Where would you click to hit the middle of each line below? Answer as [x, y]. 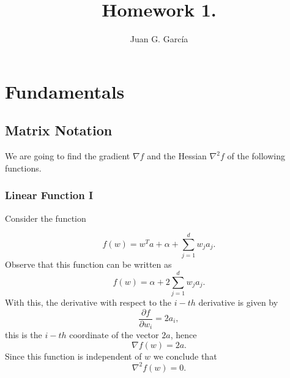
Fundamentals [65, 91]
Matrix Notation [59, 130]
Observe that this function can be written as [88, 264]
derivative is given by [238, 302]
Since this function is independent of [73, 356]
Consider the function [46, 218]
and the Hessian [177, 156]
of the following [256, 156]
